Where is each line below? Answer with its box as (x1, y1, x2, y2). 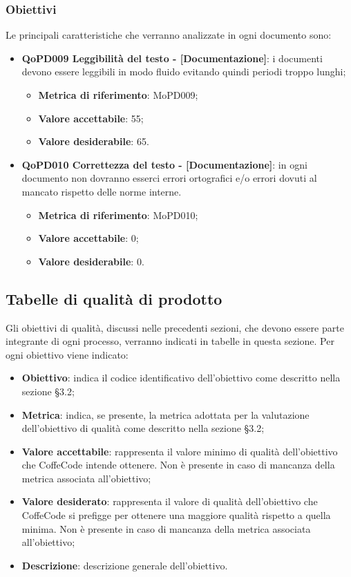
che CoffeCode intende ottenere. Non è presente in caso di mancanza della (21, 457, 335, 472)
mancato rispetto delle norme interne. (21, 184, 182, 198)
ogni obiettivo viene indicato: (6, 347, 129, 361)
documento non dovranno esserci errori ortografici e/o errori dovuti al (21, 171, 317, 185)
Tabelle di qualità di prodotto (6, 287, 222, 309)
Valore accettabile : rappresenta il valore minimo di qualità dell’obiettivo (21, 444, 338, 458)
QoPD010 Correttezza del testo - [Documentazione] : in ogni (21, 157, 307, 171)
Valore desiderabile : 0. (38, 254, 144, 268)
